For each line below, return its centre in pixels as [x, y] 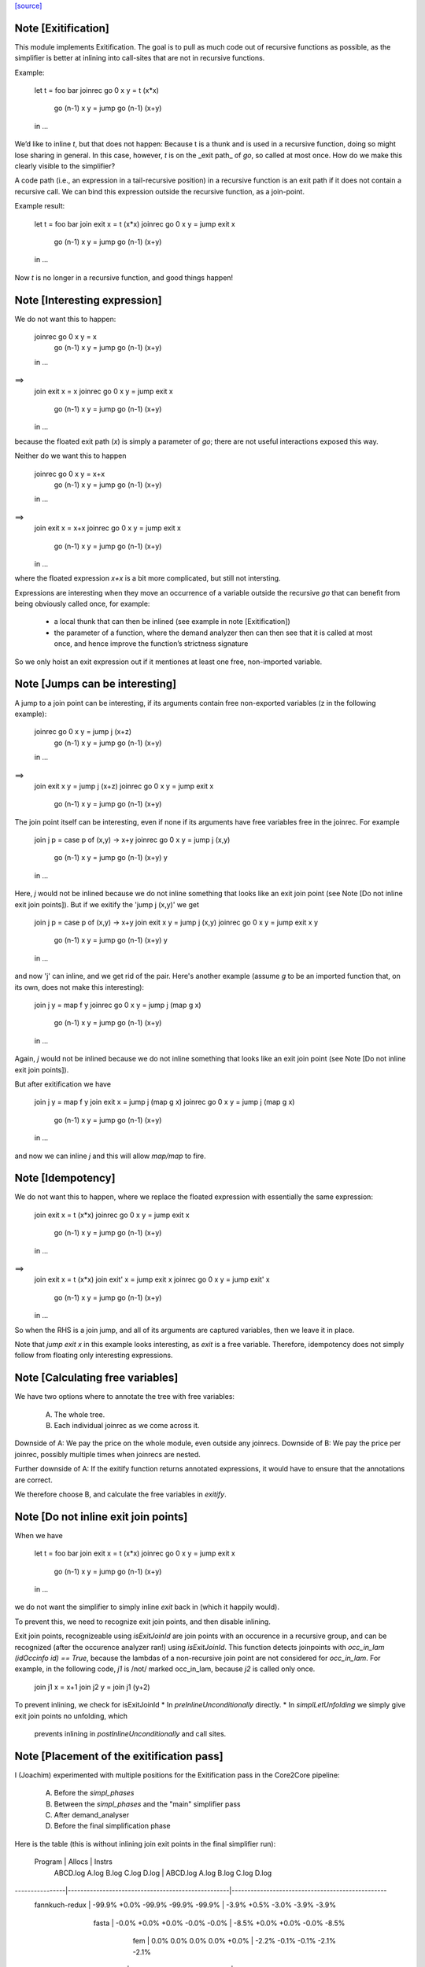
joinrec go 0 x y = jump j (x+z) [83, 732]
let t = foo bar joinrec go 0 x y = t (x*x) [96, 90]
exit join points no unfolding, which [71, 1716]
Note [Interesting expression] [88, 300]
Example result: [40, 206]
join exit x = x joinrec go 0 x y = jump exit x [103, 391]
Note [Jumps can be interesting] [96, 684]
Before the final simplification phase [112, 1826]
